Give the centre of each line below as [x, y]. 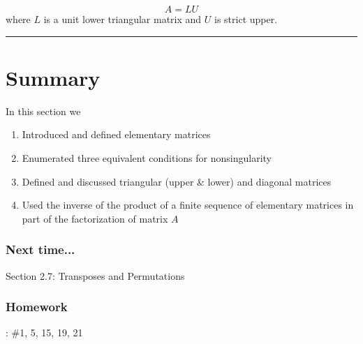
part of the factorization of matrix [95, 218]
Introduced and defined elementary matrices [116, 134]
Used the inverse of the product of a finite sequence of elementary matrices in [188, 205]
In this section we [43, 111]
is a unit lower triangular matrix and [123, 19]
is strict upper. [246, 19]
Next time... [40, 249]
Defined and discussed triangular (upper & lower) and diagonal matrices [177, 181]
